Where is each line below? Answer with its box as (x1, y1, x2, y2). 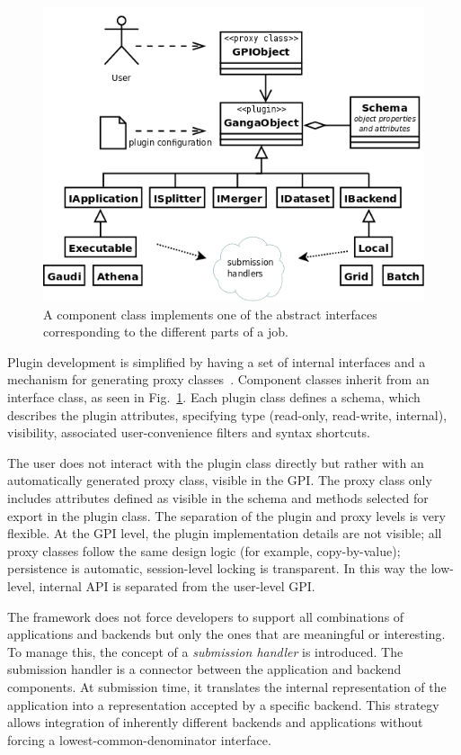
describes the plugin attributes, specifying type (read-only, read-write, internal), (7, 405, 448, 424)
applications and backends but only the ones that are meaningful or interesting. (7, 625, 446, 643)
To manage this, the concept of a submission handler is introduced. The (7, 642, 403, 661)
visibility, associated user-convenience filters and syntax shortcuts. (7, 423, 371, 442)
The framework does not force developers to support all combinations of (7, 607, 404, 625)
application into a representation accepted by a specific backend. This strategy (7, 695, 439, 714)
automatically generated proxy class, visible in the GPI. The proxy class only (7, 471, 432, 490)
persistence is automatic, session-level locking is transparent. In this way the (7, 559, 428, 578)
